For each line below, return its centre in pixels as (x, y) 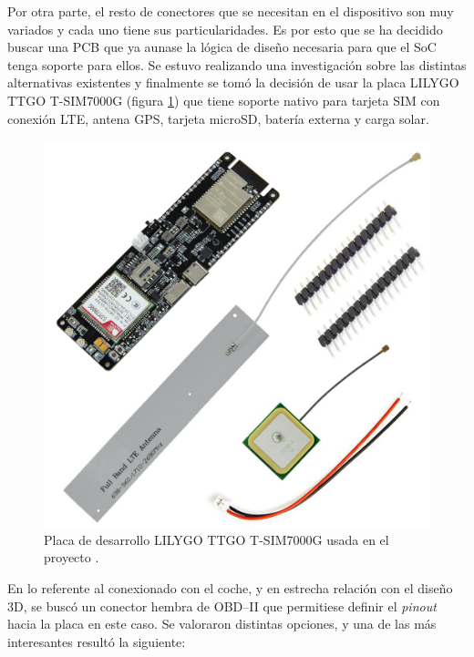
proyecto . (72, 557)
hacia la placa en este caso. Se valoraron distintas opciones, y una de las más (222, 624)
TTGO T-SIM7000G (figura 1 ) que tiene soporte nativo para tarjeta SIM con (224, 100)
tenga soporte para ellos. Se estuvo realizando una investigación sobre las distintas (237, 64)
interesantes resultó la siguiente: (97, 641)
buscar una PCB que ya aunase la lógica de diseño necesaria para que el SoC (222, 47)
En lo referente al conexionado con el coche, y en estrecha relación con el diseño (230, 587)
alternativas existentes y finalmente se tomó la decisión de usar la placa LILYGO (233, 82)
